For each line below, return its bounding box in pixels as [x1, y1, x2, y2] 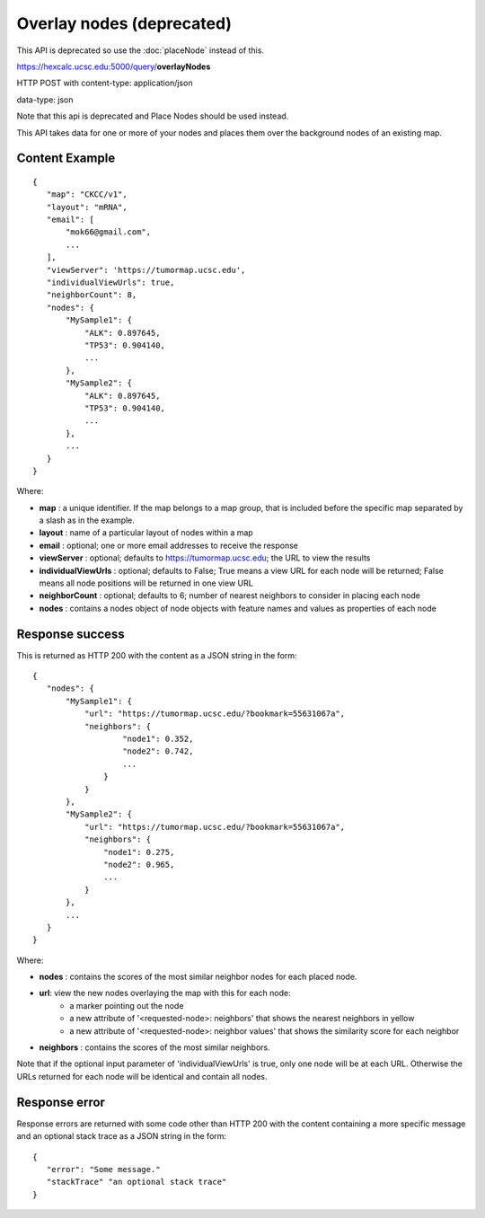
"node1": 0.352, [122, 734, 194, 745]
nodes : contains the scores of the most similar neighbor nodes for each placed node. [39, 971, 357, 983]
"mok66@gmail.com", [66, 227, 152, 237]
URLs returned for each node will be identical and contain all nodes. [16, 1071, 268, 1081]
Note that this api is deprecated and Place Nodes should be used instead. [16, 110, 289, 121]
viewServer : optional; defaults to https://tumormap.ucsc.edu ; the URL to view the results [39, 552, 371, 563]
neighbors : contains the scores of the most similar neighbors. [39, 1042, 270, 1053]
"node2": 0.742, [122, 746, 194, 756]
